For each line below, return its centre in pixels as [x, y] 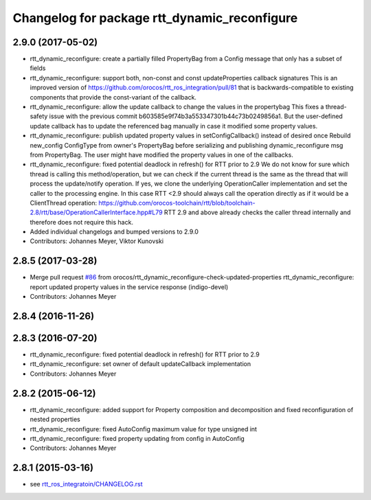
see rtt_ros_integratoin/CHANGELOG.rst [87, 484]
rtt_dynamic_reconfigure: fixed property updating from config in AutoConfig [137, 438]
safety [39, 116]
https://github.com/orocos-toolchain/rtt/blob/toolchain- [177, 203]
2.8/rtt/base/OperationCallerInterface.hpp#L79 [96, 212]
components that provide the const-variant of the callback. [113, 97]
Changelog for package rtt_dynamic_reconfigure [155, 18]
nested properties [55, 420]
